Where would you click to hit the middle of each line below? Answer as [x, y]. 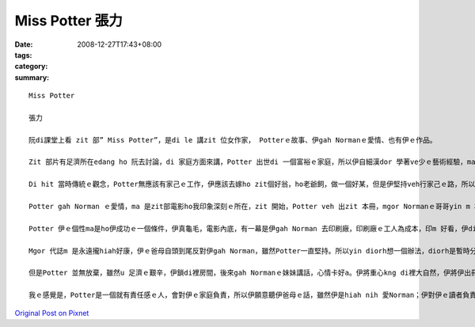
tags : [23, 55]
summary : [32, 77]
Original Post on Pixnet [52, 313]
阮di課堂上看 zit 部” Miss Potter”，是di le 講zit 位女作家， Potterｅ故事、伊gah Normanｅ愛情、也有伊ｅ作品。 [233, 140]
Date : [24, 44]
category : [31, 67]
